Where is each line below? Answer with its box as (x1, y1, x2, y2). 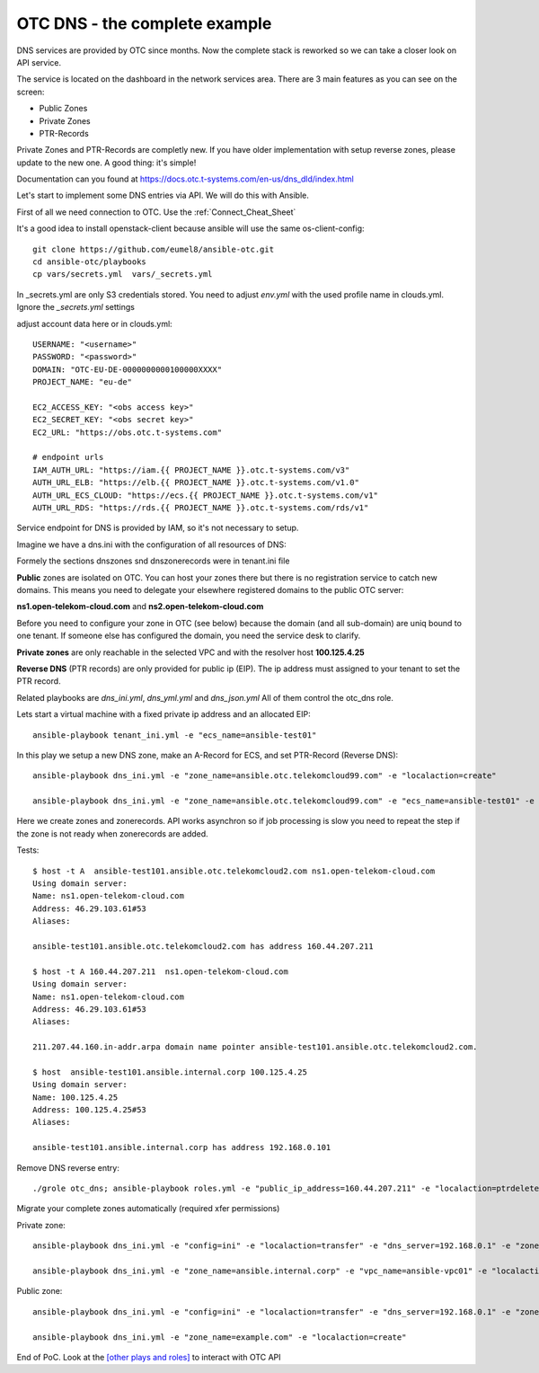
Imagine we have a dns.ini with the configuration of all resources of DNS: (16, 539, 287, 550)
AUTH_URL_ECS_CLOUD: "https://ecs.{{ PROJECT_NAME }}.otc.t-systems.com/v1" (32, 490, 379, 500)
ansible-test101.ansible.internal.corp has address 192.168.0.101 (32, 1142, 331, 1153)
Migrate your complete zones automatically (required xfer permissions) (16, 1203, 280, 1214)
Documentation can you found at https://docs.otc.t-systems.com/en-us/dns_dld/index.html (16, 173, 354, 184)
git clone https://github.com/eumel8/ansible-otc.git (32, 244, 274, 254)
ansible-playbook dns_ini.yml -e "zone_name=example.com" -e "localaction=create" (32, 1332, 407, 1342)
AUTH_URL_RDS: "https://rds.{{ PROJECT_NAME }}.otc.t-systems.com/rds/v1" (32, 503, 369, 513)
